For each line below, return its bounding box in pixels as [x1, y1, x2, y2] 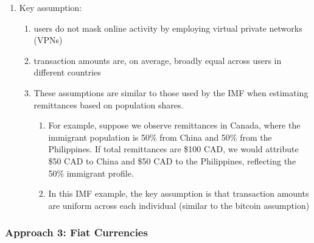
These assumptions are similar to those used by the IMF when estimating [33, 86, 309, 99]
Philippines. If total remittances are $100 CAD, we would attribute [48, 143, 299, 155]
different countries [33, 66, 101, 79]
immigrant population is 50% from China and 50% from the [48, 130, 272, 143]
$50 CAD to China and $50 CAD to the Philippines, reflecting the [48, 154, 296, 167]
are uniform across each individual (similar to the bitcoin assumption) [48, 199, 310, 211]
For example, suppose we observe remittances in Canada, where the [48, 119, 301, 132]
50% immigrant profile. [48, 166, 134, 179]
